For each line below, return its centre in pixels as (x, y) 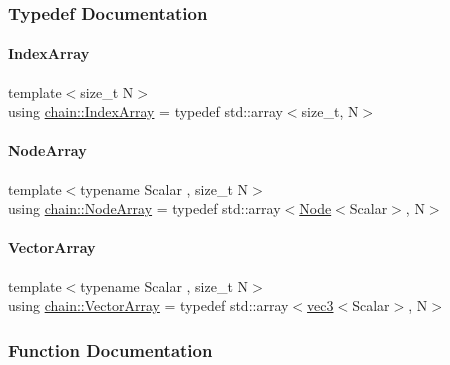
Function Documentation (110, 349)
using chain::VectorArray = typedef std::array (148, 305)
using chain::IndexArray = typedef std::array (145, 111)
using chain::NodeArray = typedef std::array (144, 208)
